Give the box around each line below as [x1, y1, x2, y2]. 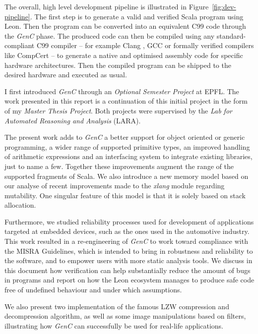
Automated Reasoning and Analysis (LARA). [4, 115, 141, 125]
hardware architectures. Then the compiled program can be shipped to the [4, 59, 231, 70]
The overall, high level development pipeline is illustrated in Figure [4, 1, 209, 11]
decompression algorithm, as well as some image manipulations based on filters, [4, 311, 246, 321]
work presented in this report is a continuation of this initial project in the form [4, 96, 248, 106]
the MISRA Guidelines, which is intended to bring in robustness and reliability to [4, 245, 253, 256]
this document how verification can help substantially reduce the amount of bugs [4, 265, 251, 275]
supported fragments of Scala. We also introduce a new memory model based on [4, 170, 249, 181]
